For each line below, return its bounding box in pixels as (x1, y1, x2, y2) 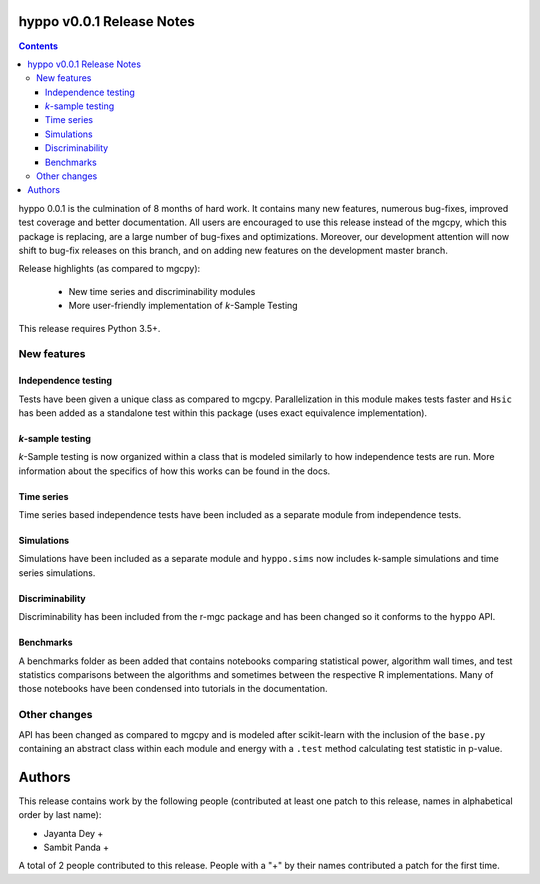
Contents (18, 40, 59, 52)
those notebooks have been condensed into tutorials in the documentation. (18, 683, 329, 695)
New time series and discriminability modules (68, 285, 256, 297)
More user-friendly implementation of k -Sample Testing (68, 300, 299, 312)
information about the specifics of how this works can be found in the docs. (18, 465, 331, 477)
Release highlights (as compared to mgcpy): (18, 263, 201, 275)
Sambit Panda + (43, 841, 110, 854)
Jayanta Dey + (43, 827, 104, 839)
